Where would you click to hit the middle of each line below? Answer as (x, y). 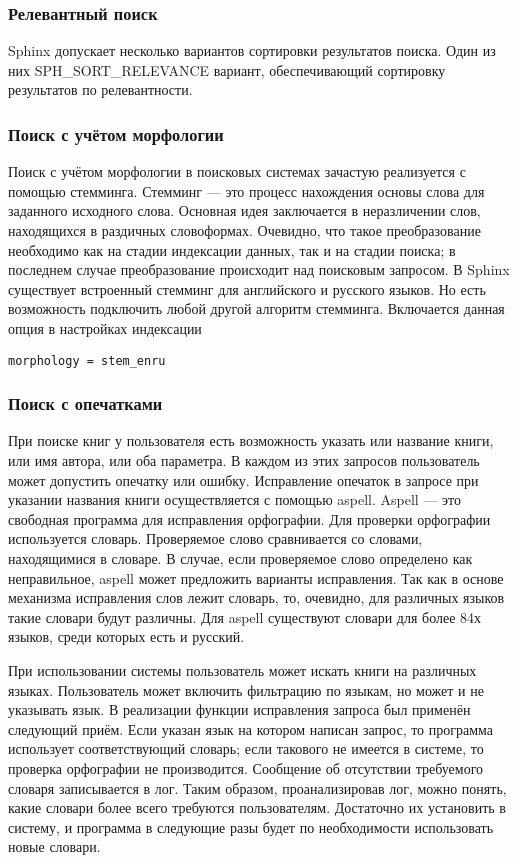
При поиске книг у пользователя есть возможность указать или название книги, (251, 440)
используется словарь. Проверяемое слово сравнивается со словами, (215, 538)
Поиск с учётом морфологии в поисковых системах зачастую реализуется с (237, 171)
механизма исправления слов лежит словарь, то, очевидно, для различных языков (256, 597)
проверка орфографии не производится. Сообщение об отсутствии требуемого (246, 767)
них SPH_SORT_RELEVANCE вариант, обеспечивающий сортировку (227, 69)
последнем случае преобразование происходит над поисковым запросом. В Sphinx (259, 269)
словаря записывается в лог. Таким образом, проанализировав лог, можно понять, (257, 787)
